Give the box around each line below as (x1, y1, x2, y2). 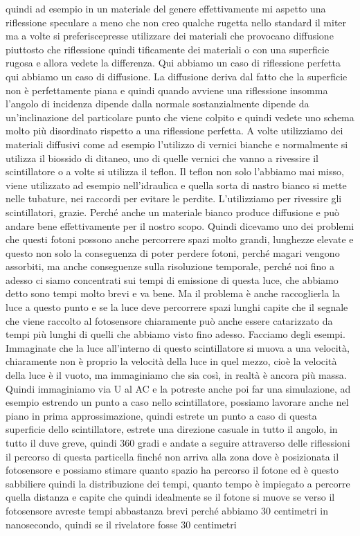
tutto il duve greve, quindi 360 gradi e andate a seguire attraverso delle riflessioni (6, 436, 350, 449)
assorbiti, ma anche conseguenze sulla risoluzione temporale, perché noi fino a (6, 259, 334, 274)
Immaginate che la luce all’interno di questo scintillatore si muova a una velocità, (6, 340, 350, 355)
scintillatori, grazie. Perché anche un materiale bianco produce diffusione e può (6, 204, 339, 219)
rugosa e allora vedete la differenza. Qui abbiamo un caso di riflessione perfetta (6, 55, 341, 70)
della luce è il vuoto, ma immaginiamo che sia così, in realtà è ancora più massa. (6, 368, 347, 382)
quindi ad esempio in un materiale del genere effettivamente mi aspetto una (6, 1, 326, 15)
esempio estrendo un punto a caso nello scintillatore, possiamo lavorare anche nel (6, 395, 349, 409)
